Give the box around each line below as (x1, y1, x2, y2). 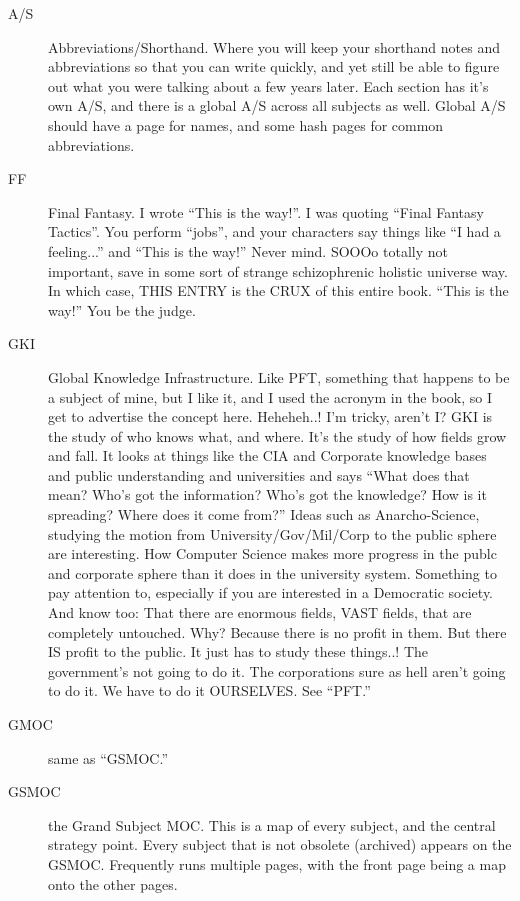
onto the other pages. (48, 873, 178, 894)
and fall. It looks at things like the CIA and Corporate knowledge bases (48, 445, 487, 466)
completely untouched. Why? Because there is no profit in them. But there (48, 621, 507, 642)
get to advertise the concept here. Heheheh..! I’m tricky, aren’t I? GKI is (48, 406, 493, 427)
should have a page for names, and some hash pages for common (48, 114, 444, 135)
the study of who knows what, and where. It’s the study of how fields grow (48, 425, 507, 446)
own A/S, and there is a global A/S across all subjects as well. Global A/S (48, 95, 506, 116)
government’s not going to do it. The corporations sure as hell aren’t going (48, 660, 506, 681)
